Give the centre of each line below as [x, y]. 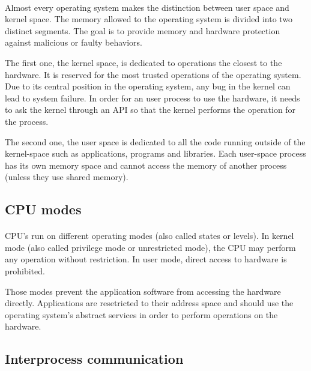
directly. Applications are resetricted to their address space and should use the [149, 303]
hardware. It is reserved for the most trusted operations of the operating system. [153, 74]
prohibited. [25, 271]
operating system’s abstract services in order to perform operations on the [141, 314]
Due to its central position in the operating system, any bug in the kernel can [148, 86]
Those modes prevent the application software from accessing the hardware [143, 291]
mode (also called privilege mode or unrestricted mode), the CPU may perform [150, 247]
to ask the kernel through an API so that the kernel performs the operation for [150, 110]
